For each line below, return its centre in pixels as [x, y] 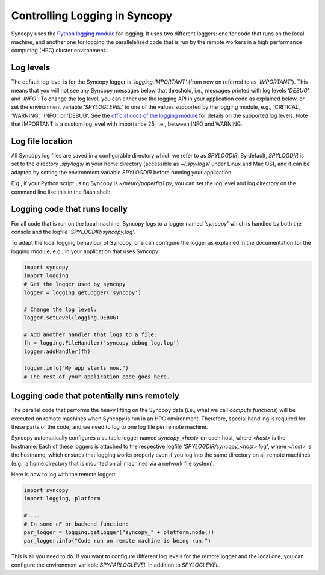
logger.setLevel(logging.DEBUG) [72, 318]
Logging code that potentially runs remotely [95, 396]
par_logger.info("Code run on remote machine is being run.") [117, 541]
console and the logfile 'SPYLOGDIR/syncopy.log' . [73, 232]
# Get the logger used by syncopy [75, 284]
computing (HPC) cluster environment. [59, 51]
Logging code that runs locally [69, 209]
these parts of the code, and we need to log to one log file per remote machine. [110, 427]
